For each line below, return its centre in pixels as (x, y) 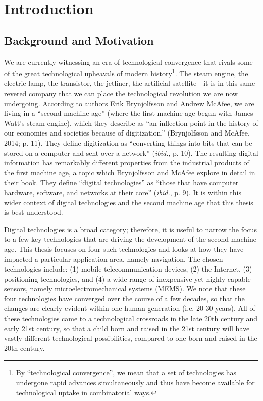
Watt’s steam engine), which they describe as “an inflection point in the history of (131, 123)
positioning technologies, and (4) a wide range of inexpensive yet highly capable (127, 278)
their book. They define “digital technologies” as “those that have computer (121, 182)
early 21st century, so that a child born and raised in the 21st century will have (127, 328)
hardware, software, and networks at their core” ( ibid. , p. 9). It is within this (123, 192)
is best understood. (34, 212)
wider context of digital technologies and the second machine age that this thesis (129, 202)
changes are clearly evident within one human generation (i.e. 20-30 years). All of (130, 308)
